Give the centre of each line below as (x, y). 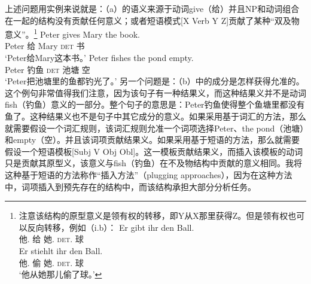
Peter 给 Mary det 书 (45, 46)
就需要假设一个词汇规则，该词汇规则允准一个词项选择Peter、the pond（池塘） (155, 128)
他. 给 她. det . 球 (51, 239)
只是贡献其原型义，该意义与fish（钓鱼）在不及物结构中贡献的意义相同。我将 (154, 163)
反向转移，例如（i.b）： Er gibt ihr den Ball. (111, 227)
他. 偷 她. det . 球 (51, 262)
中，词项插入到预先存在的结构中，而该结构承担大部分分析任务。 (130, 186)
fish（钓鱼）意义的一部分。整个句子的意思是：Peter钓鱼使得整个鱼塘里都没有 (155, 104)
